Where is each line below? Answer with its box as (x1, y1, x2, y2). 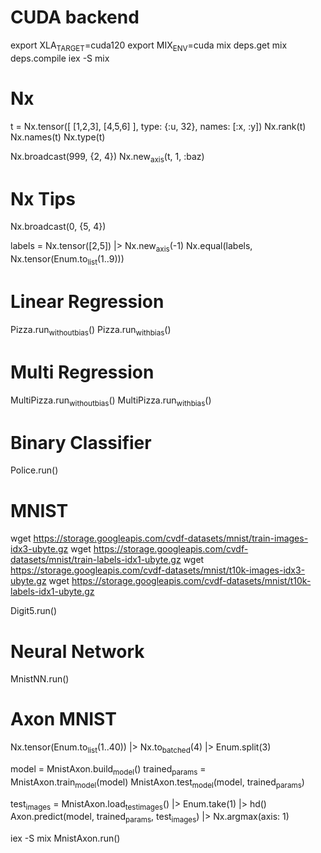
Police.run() (10, 464, 59, 476)
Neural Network (10, 640, 145, 663)
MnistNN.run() (10, 673, 70, 685)
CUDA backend (10, 6, 140, 29)
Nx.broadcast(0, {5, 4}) (10, 221, 107, 233)
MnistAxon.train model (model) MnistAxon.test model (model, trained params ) (10, 776, 305, 790)
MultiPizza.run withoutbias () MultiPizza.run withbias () (10, 394, 212, 408)
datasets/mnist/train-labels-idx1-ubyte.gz (10, 554, 182, 566)
